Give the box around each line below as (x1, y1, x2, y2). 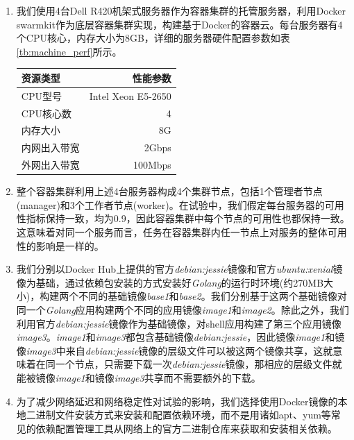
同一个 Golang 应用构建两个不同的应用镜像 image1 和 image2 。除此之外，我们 (16, 302, 349, 316)
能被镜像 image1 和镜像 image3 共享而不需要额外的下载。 (16, 370, 261, 384)
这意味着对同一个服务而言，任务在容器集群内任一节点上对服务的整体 (16, 224, 328, 239)
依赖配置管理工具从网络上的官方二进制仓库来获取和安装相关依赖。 (35, 421, 337, 435)
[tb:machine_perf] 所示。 (16, 44, 122, 58)
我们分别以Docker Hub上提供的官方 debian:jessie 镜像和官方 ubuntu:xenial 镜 (16, 262, 343, 276)
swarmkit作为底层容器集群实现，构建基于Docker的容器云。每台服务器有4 (16, 17, 343, 31)
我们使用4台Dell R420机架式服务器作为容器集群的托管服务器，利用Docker (16, 3, 346, 17)
